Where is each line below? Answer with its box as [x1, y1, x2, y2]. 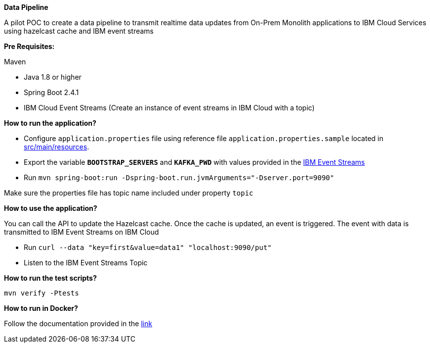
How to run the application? [4, 119, 96, 127]
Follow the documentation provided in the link [4, 319, 152, 328]
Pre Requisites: [4, 42, 55, 50]
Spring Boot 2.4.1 [24, 88, 79, 97]
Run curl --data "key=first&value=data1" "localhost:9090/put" [24, 243, 272, 251]
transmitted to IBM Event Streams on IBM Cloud [4, 228, 159, 236]
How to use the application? [4, 204, 97, 212]
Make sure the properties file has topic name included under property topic [4, 189, 254, 197]
